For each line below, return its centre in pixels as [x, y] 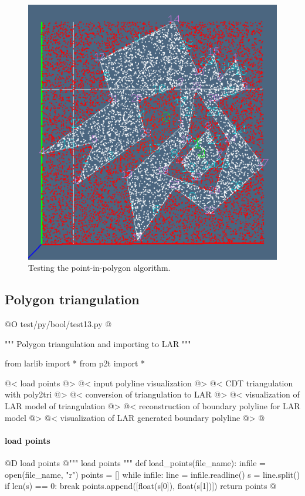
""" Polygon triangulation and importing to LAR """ [98, 343]
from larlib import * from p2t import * [75, 363]
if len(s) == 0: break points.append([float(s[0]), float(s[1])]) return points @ [140, 486]
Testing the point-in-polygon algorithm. [99, 268]
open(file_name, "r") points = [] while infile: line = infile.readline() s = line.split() [152, 474]
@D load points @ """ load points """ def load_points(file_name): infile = [135, 462]
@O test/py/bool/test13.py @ [58, 324]
